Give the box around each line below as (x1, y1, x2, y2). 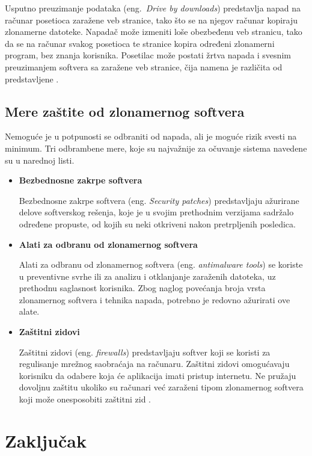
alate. (19, 305, 40, 318)
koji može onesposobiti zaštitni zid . (19, 393, 151, 405)
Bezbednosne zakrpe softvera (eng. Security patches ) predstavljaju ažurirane (19, 194, 299, 206)
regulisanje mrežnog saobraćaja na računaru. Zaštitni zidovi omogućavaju (19, 357, 290, 370)
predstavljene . (5, 72, 59, 85)
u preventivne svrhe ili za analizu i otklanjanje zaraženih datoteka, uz (19, 270, 276, 282)
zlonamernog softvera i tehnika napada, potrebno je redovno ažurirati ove (19, 293, 290, 306)
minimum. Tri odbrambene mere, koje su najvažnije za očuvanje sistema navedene (5, 141, 307, 154)
